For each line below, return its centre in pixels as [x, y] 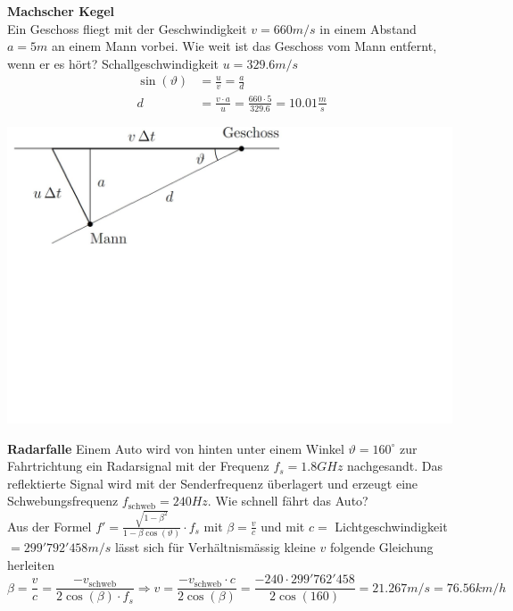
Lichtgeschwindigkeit [391, 526]
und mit [283, 526]
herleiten [31, 564]
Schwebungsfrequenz [63, 501]
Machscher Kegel [61, 11]
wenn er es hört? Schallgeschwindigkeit [113, 63]
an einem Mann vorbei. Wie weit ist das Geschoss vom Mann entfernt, [244, 46]
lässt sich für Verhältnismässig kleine [215, 546]
